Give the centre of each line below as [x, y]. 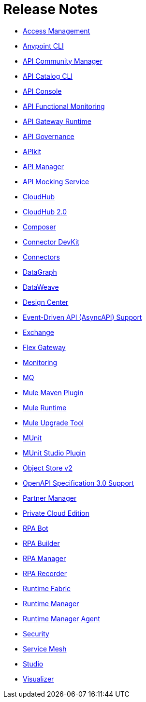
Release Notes [51, 9]
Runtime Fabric [47, 588]
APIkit [32, 151]
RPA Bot [36, 528]
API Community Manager [63, 61]
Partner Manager [50, 498]
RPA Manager [44, 558]
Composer [39, 227]
